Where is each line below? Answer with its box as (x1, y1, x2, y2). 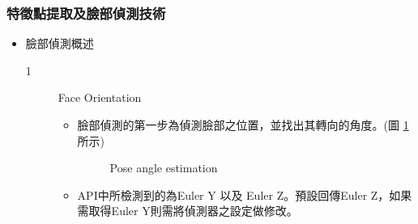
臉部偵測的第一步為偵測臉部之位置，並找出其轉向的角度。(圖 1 (77, 116, 409, 133)
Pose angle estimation (109, 159, 218, 176)
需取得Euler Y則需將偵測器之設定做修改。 (77, 202, 298, 219)
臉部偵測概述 (25, 35, 94, 52)
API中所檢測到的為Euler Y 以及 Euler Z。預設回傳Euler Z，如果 (77, 186, 412, 203)
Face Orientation (58, 89, 142, 106)
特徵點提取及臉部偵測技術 (6, 2, 166, 23)
